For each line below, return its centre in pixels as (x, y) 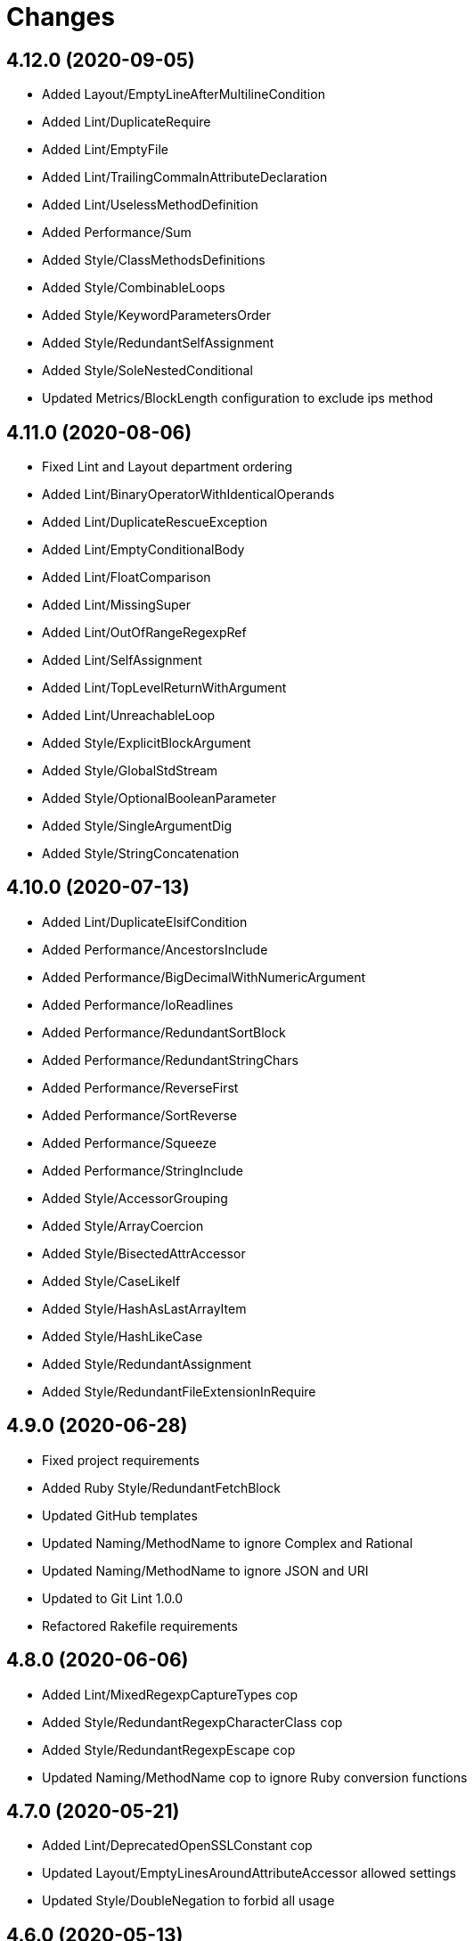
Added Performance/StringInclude (143, 1170)
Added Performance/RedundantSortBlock (164, 1032)
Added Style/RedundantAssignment (147, 1364)
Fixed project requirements (121, 1460)
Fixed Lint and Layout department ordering (168, 467)
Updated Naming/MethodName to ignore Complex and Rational (228, 1543)
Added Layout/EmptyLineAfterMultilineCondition (184, 94)
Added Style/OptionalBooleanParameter (159, 799)
